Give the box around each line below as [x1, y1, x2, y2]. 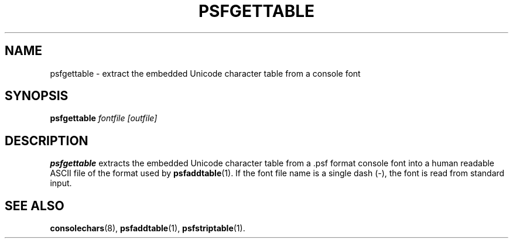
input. [50, 178, 72, 189]
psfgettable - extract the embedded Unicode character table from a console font [50, 68, 361, 78]
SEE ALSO [5, 198, 64, 213]
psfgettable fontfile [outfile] [50, 113, 158, 124]
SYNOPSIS [5, 88, 69, 104]
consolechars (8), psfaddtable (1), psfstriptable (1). [50, 223, 245, 234]
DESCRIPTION [5, 133, 88, 148]
